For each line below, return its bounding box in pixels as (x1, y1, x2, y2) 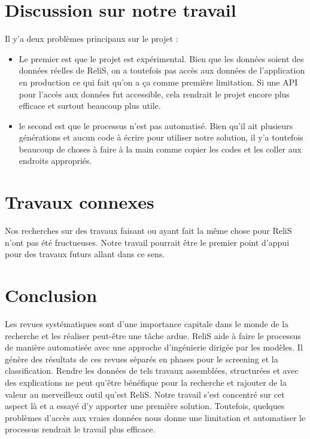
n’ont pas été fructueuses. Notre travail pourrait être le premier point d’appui (5, 236, 290, 248)
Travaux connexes (5, 190, 154, 214)
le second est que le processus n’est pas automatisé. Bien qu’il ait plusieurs (19, 119, 293, 132)
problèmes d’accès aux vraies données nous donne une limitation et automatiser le (5, 411, 306, 423)
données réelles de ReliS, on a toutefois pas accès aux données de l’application (19, 64, 305, 77)
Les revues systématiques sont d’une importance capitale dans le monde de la (5, 318, 289, 330)
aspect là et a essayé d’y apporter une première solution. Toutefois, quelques (5, 400, 285, 412)
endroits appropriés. (19, 154, 92, 167)
